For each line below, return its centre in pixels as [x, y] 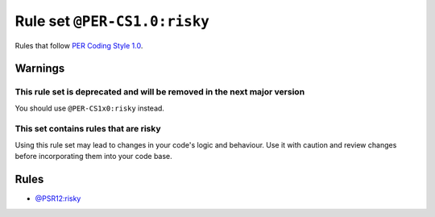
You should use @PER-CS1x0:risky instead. [90, 108]
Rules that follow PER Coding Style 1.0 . [79, 45]
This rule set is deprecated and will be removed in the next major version [160, 92]
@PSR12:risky [58, 198]
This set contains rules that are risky [88, 129]
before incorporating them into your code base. [93, 156]
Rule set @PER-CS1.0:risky [112, 21]
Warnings [40, 69]
